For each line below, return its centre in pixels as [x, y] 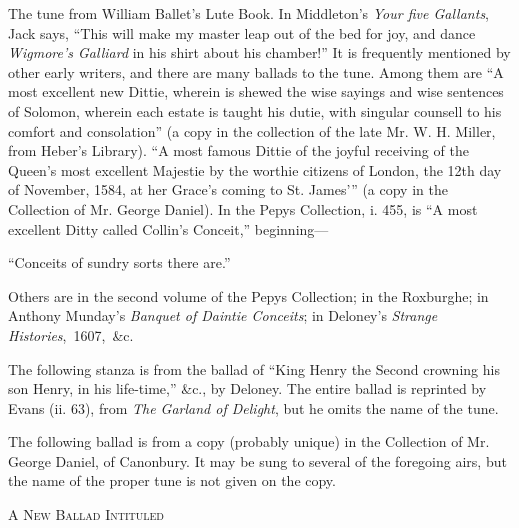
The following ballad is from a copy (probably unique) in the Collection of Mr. [249, 441]
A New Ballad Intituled [86, 514]
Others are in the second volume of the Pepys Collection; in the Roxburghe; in [248, 295]
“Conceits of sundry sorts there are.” [119, 262]
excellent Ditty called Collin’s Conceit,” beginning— [168, 228]
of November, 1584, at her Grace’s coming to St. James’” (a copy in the [228, 189]
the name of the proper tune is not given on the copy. [172, 480]
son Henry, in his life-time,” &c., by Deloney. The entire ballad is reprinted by [247, 388]
